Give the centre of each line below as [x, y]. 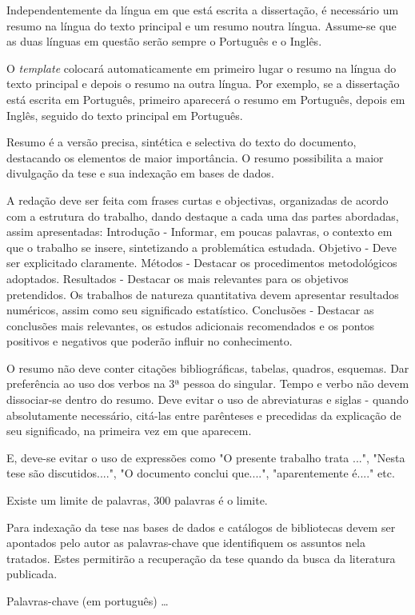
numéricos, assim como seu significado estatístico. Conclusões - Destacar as [190, 310]
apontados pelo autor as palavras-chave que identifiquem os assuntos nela [186, 543]
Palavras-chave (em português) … [88, 601]
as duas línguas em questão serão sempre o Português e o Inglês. [164, 41]
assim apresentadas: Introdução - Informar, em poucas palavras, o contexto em [200, 232]
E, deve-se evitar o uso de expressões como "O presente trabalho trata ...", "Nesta [206, 457]
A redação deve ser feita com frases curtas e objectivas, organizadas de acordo [198, 200]
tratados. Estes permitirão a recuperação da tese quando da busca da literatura [201, 558]
